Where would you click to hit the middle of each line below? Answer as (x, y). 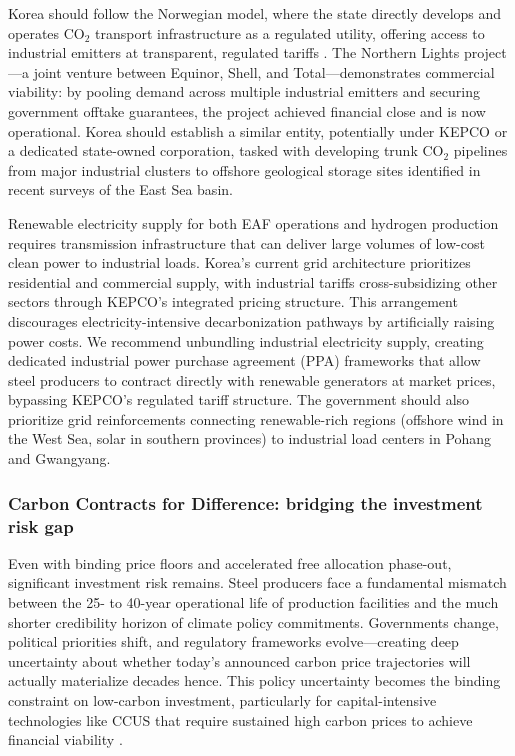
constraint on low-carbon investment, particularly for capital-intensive (222, 699)
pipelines (480, 150)
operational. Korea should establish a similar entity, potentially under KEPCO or (258, 130)
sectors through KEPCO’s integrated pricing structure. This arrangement (233, 301)
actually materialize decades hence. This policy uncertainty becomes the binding (254, 680)
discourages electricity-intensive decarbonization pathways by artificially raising (251, 320)
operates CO (46, 32)
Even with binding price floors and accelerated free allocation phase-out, (230, 562)
